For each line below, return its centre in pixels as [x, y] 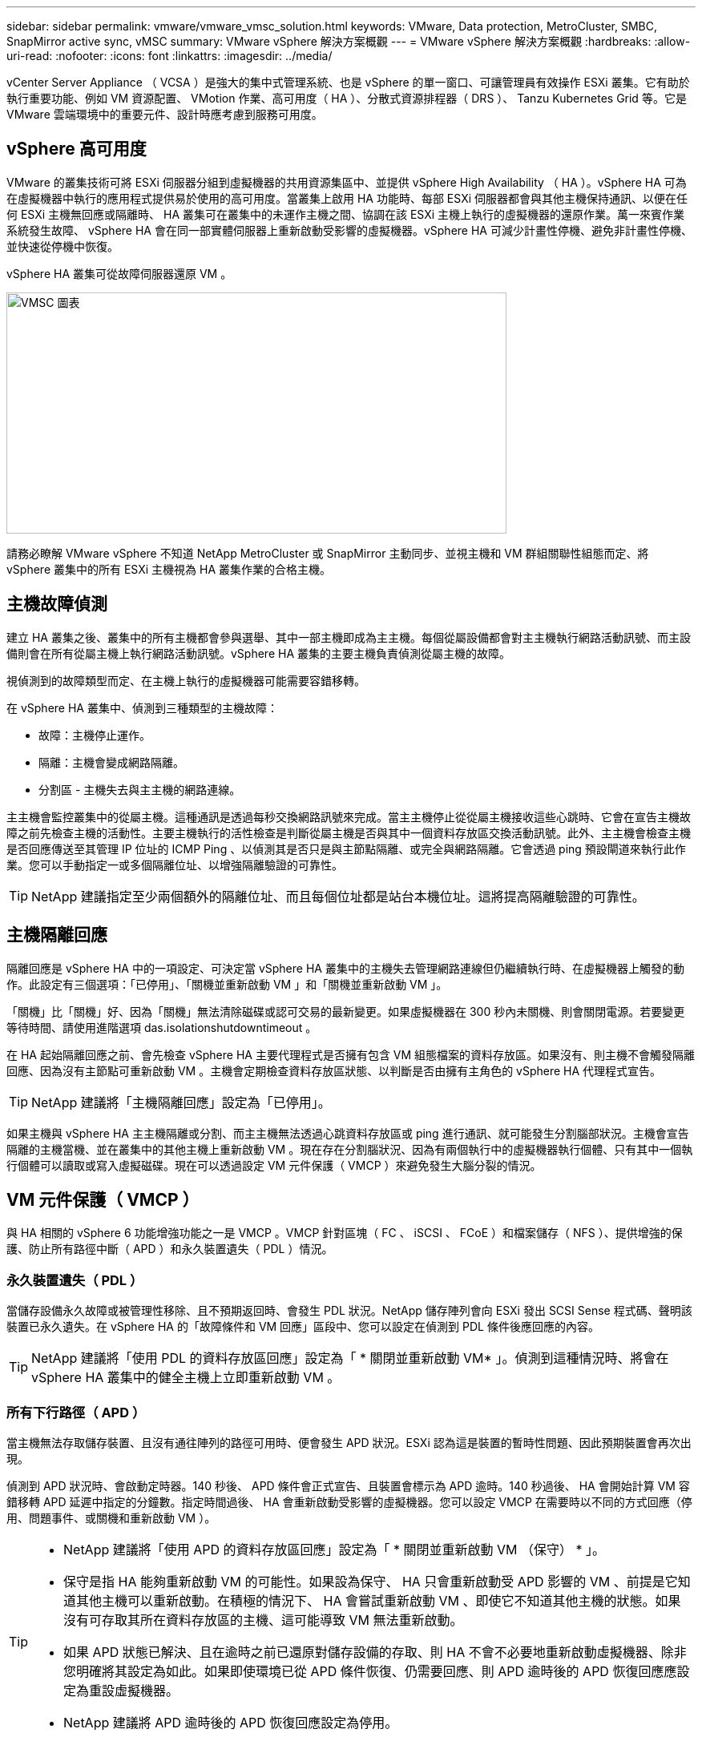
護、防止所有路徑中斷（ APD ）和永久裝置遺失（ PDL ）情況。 [170, 1249]
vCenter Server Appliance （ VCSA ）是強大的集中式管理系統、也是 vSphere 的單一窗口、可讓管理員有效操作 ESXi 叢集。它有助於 [348, 82]
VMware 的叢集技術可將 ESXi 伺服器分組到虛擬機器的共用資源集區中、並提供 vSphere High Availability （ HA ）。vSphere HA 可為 [347, 182]
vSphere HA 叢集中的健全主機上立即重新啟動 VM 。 [186, 1378]
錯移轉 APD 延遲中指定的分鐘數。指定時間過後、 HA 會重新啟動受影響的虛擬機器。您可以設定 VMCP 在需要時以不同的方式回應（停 [349, 1501]
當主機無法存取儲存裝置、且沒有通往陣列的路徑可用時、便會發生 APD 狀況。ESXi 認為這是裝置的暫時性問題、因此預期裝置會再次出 [349, 1442]
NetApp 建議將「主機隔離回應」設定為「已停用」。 [181, 1102]
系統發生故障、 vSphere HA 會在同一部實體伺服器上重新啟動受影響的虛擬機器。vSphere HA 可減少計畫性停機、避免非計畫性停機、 [349, 230]
